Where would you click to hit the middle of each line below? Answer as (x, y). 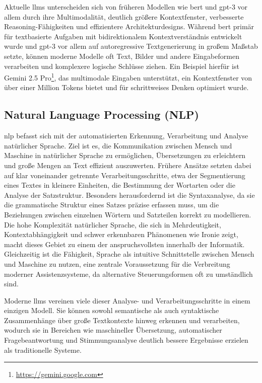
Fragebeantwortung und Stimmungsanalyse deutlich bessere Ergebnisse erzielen (126, 340)
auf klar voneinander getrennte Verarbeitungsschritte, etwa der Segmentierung (125, 175)
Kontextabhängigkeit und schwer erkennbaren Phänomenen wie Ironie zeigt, (121, 234)
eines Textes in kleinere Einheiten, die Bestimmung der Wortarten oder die (120, 185)
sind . (11, 284)
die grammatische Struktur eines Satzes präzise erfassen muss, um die (112, 205)
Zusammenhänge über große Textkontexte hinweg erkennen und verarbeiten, (122, 320)
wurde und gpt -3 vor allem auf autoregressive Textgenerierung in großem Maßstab (131, 46)
